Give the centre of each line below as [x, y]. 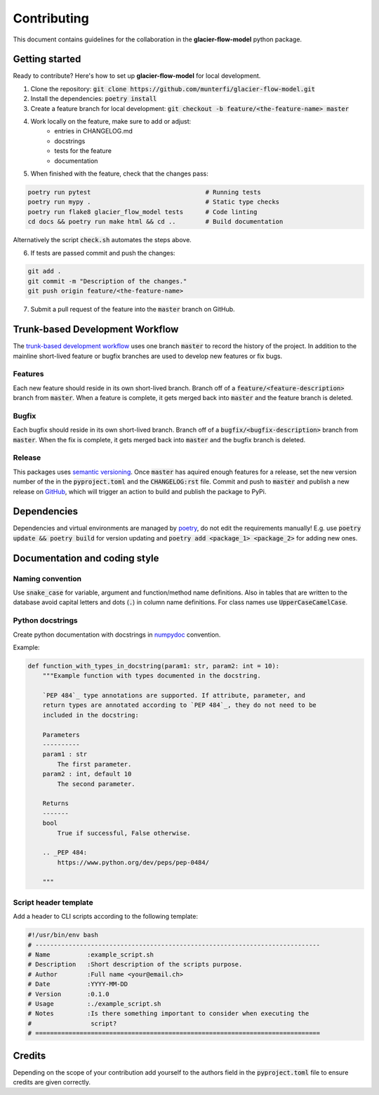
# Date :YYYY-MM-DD [78, 984]
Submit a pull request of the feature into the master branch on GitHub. [133, 310]
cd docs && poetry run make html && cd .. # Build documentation [155, 222]
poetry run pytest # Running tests [144, 192]
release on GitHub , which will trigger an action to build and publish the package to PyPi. [140, 491]
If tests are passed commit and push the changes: [103, 253]
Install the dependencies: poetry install [94, 99]
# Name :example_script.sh [91, 954]
